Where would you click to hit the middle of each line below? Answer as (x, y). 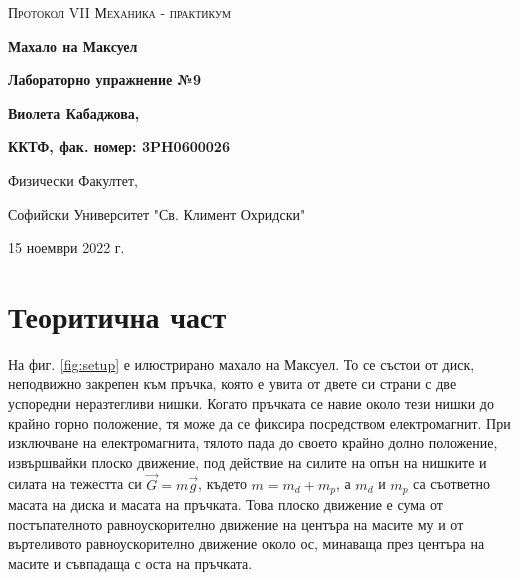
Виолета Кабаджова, (74, 112)
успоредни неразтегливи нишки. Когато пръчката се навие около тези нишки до (251, 403)
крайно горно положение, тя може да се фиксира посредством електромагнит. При (259, 422)
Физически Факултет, (73, 179)
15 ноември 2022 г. (66, 247)
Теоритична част (117, 315)
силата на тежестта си (75, 483)
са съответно (452, 483)
